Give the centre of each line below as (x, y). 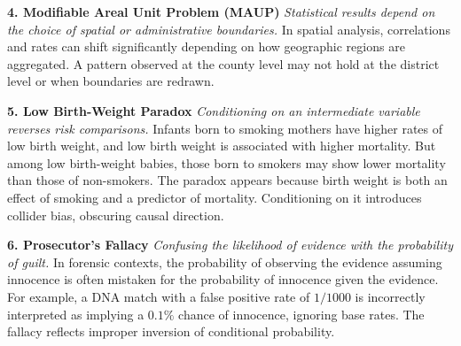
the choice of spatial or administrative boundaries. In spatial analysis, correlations (229, 29)
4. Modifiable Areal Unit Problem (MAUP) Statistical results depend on (221, 12)
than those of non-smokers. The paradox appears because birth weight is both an (227, 180)
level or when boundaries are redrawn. (111, 81)
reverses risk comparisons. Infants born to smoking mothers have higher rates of (225, 128)
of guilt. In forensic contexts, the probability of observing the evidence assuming (225, 261)
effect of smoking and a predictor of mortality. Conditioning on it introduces (215, 197)
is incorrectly (390, 296)
